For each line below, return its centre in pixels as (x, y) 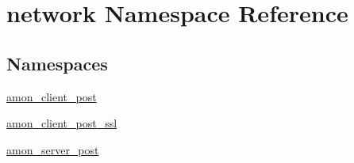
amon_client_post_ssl (62, 123)
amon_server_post (53, 149)
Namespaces (57, 63)
